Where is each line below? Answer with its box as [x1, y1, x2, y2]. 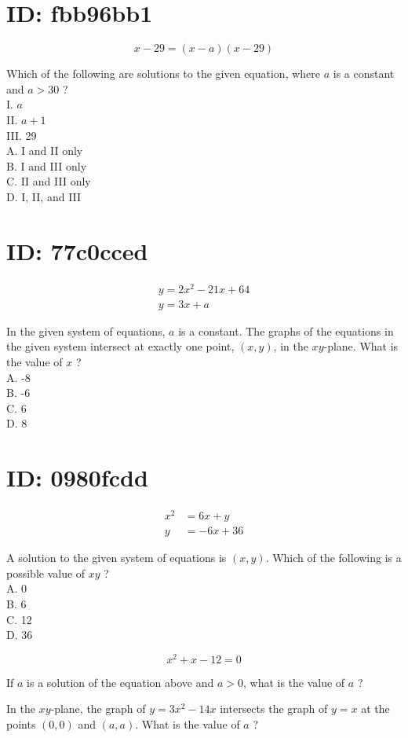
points [6, 715, 36, 732]
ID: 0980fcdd [6, 461, 148, 494]
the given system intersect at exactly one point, [6, 338, 235, 354]
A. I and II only [6, 142, 83, 159]
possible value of [6, 564, 86, 581]
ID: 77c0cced [6, 234, 148, 266]
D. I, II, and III [6, 188, 82, 204]
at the [361, 700, 390, 717]
